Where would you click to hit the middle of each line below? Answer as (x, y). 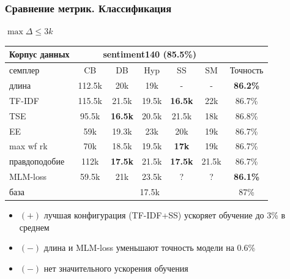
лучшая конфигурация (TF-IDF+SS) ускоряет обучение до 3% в (165, 215)
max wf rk (28, 146)
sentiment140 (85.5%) (150, 54)
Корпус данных (39, 54)
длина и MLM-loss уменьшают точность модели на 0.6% (150, 247)
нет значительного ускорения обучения (116, 268)
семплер (24, 70)
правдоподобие (37, 161)
